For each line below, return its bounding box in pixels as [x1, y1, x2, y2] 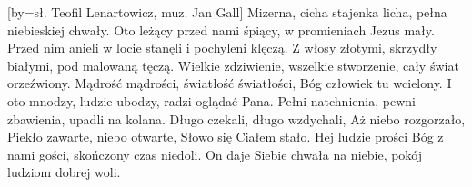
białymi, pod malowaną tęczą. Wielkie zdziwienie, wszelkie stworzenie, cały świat [7, 55, 459, 74]
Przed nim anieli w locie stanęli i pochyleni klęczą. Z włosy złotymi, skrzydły [7, 38, 437, 57]
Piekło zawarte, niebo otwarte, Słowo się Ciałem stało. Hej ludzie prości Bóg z [7, 127, 444, 146]
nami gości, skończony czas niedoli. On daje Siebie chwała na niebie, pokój [7, 144, 423, 163]
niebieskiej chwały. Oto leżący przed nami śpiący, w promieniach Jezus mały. [7, 20, 435, 39]
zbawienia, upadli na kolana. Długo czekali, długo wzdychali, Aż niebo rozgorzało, [7, 109, 466, 128]
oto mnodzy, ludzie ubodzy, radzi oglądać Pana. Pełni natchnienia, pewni [7, 91, 416, 110]
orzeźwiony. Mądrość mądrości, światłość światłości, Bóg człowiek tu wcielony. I [7, 74, 452, 93]
